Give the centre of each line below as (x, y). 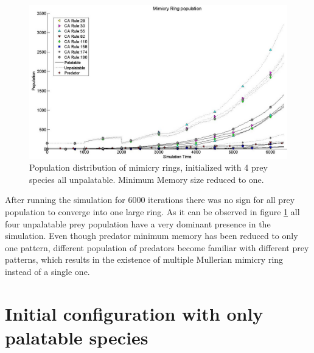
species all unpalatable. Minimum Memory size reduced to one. (147, 179)
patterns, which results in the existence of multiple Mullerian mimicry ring (144, 259)
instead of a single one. (47, 271)
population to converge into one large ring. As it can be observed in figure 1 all (152, 211)
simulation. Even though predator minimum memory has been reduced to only (152, 236)
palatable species (77, 337)
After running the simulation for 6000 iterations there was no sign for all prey (150, 200)
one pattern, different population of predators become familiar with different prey (157, 247)
